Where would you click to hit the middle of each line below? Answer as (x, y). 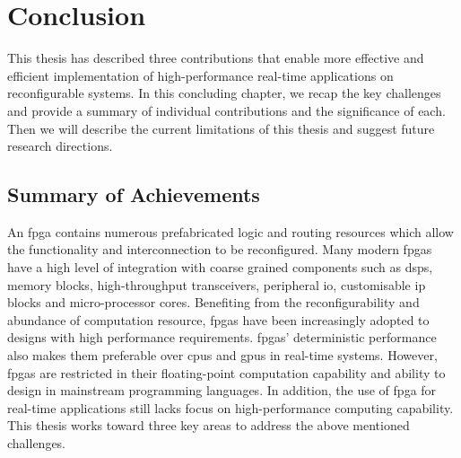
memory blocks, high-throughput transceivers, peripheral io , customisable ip (217, 284)
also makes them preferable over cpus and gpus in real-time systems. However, (222, 355)
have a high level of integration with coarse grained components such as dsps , (220, 267)
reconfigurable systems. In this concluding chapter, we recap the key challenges (224, 93)
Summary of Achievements (134, 194)
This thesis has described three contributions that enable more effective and (216, 58)
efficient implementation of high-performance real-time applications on (200, 75)
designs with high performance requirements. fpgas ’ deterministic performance (222, 337)
